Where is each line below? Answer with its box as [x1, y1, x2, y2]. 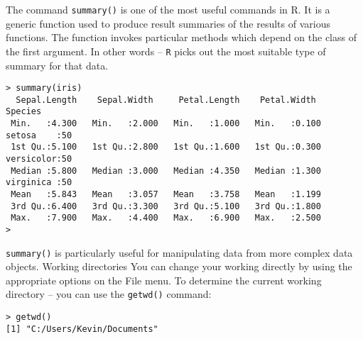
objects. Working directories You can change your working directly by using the [6, 259, 352, 274]
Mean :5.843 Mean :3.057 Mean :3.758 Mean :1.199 [11, 189, 321, 199]
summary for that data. [6, 57, 109, 72]
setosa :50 [6, 130, 72, 140]
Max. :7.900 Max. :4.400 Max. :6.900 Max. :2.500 [11, 213, 321, 223]
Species [6, 106, 42, 117]
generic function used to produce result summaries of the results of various [6, 16, 330, 30]
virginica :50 [6, 177, 72, 188]
